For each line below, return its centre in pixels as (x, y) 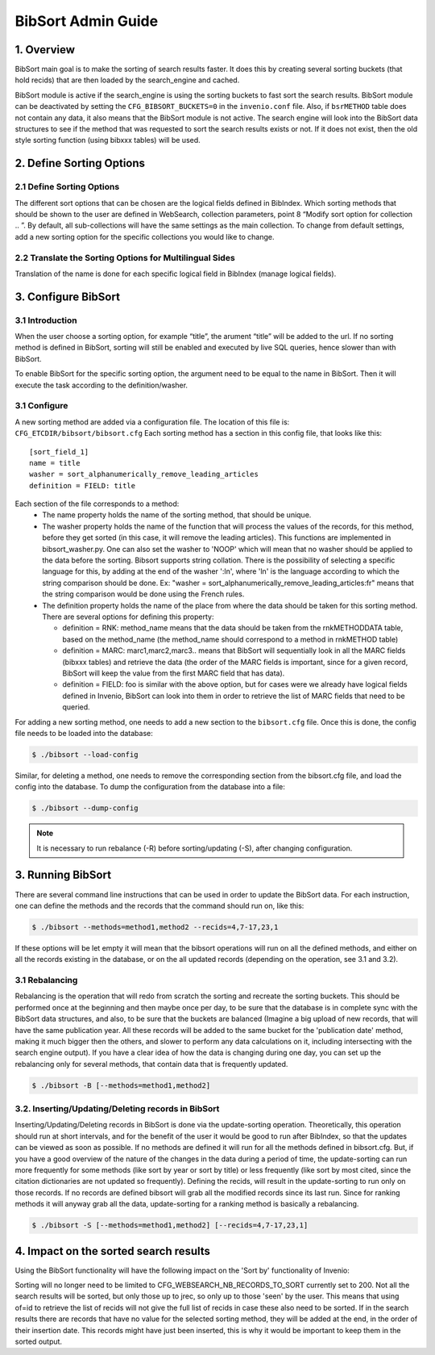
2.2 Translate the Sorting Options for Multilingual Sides (125, 257)
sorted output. (39, 1342)
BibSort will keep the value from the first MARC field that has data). (174, 673)
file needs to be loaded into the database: (84, 733)
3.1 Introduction (46, 320)
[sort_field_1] (59, 452)
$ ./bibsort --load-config (85, 754)
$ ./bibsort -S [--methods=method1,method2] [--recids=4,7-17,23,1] (170, 1225)
